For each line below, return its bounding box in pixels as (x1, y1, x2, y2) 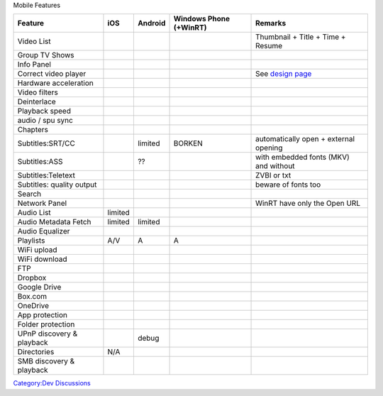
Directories (17, 347, 55, 357)
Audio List (17, 208, 51, 218)
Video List (17, 36, 51, 46)
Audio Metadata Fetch (17, 217, 91, 227)
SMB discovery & (17, 356, 75, 366)
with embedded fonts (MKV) (255, 153, 350, 163)
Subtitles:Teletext (17, 170, 76, 180)
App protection (17, 310, 67, 320)
